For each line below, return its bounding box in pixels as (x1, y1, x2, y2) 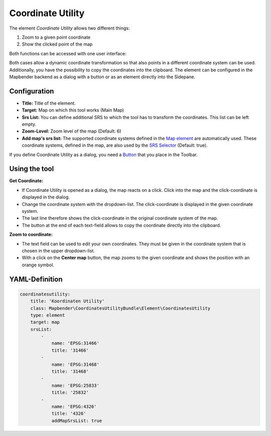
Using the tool (9, 165, 54, 173)
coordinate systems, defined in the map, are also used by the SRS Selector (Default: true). (22, 142, 208, 148)
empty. (22, 121, 37, 127)
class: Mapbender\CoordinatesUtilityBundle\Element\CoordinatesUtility (30, 305, 211, 311)
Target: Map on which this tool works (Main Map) (22, 107, 124, 113)
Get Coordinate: (9, 178, 44, 184)
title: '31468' (51, 369, 89, 374)
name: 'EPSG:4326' (51, 403, 97, 409)
